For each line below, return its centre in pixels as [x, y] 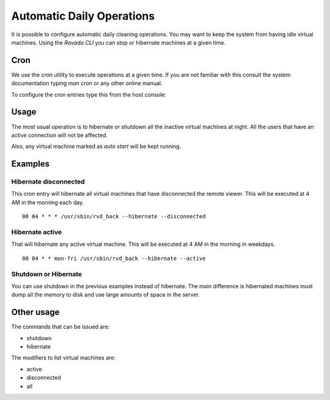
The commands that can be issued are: [61, 327]
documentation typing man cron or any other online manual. [87, 83]
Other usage [35, 312]
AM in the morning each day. [48, 202]
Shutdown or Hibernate [47, 274]
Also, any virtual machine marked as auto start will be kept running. [96, 146]
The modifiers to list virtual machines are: [64, 358]
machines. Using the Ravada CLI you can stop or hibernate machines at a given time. [119, 42]
